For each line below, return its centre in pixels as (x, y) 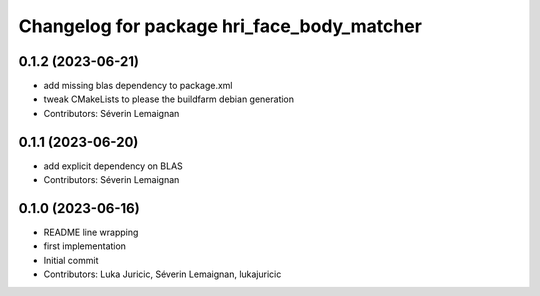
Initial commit (71, 260)
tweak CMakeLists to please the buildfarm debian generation (169, 99)
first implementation (85, 246)
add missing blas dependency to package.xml (138, 86)
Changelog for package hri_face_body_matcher (220, 26)
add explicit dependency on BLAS (113, 166)
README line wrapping (91, 232)
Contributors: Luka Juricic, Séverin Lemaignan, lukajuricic (162, 274)
